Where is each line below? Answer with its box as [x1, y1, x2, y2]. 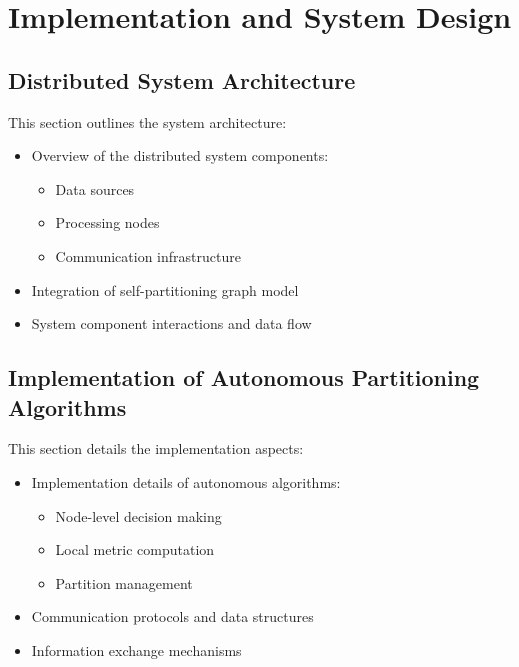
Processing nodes [55, 212, 160, 233]
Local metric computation [55, 539, 215, 560]
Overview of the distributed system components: [31, 145, 329, 166]
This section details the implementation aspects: [8, 438, 304, 459]
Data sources [55, 178, 135, 199]
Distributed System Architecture [8, 64, 356, 95]
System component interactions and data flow [31, 313, 312, 334]
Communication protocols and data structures [31, 606, 314, 627]
